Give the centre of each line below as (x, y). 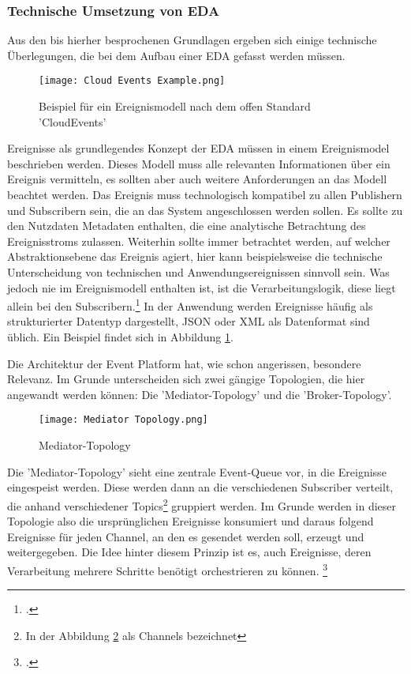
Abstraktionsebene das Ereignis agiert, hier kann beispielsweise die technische (195, 256)
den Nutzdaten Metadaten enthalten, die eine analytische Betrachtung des (187, 226)
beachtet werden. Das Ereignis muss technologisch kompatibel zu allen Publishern (205, 195)
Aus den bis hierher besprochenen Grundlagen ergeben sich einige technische (192, 40)
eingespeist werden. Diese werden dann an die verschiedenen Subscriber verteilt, (200, 487)
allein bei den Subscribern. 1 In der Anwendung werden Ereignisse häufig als (190, 305)
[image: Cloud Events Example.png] (132, 81)
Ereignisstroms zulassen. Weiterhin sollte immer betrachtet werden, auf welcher (199, 241)
